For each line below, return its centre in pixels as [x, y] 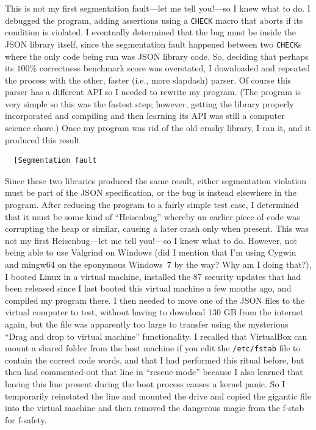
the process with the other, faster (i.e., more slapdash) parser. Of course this [148, 80]
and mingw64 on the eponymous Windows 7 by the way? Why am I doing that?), [158, 264]
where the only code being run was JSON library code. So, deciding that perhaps [157, 56]
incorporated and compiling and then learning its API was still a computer [145, 116]
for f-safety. [26, 419]
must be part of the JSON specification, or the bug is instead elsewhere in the [151, 192]
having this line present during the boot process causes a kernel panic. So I [145, 384]
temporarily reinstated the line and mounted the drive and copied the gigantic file [158, 396]
